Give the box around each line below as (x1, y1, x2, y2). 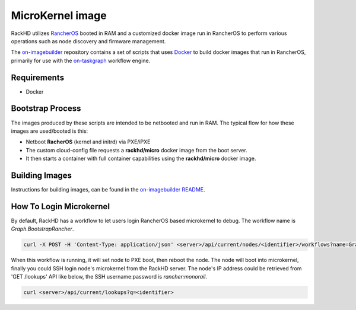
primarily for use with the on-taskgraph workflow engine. (11, 57, 151, 64)
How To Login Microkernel (11, 202, 110, 212)
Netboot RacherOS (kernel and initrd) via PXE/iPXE (26, 138, 151, 145)
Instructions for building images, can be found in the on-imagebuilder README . (11, 186, 205, 193)
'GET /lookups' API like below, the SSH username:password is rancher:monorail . (11, 273, 208, 280)
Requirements (11, 72, 65, 82)
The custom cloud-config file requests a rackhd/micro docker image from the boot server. (26, 146, 247, 154)
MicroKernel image (11, 9, 107, 22)
